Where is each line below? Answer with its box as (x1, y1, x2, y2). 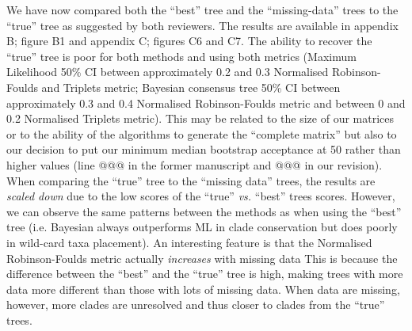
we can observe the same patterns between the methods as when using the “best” (6, 203, 402, 219)
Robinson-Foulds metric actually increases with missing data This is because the (6, 249, 398, 266)
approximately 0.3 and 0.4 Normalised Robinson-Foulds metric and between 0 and (6, 94, 406, 111)
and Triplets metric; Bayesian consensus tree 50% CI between (41, 78, 341, 95)
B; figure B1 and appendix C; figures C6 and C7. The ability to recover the (6, 32, 372, 49)
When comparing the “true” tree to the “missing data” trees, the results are (6, 172, 376, 188)
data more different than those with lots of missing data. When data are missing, (6, 280, 400, 297)
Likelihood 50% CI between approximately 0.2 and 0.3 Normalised (6, 63, 329, 80)
